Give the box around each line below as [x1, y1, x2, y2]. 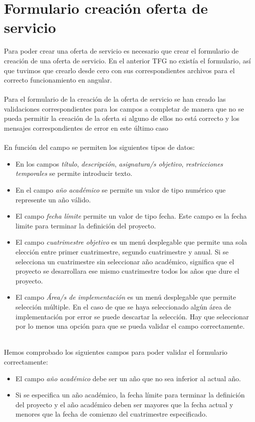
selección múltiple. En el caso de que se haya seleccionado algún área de [15, 301, 231, 311]
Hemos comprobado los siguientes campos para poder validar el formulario [4, 347, 228, 357]
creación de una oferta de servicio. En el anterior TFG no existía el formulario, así [4, 55, 251, 65]
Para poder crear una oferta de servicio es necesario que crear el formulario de [4, 46, 239, 56]
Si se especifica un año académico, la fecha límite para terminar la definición [15, 390, 245, 400]
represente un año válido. [15, 194, 91, 204]
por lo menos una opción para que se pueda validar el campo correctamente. [15, 321, 245, 331]
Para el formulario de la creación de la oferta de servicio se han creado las [4, 94, 226, 104]
